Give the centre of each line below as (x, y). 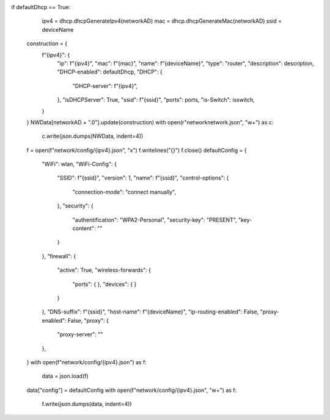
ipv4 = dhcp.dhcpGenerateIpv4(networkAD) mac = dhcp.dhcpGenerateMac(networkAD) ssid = (162, 21)
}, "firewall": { (59, 256)
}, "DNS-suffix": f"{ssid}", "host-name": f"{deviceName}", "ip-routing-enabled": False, (150, 312)
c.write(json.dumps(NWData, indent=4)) (93, 136)
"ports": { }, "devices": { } (105, 284)
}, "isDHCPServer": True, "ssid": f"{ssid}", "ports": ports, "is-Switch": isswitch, (156, 100)
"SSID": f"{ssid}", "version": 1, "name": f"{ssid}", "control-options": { (143, 178)
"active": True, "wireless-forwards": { (104, 270)
